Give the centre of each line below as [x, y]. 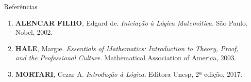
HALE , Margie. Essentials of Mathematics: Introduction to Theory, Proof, [127, 48]
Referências [21, 6]
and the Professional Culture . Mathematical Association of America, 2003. [126, 58]
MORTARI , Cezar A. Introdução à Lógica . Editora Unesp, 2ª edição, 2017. [129, 74]
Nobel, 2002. [34, 32]
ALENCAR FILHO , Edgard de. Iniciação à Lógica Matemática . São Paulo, [131, 22]
